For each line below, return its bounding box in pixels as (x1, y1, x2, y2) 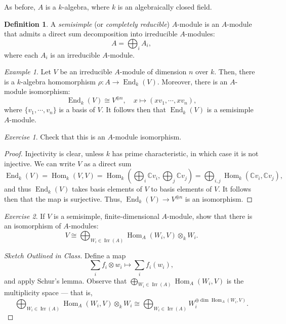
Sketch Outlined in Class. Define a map (4, 250, 126, 260)
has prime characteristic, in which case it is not (112, 148, 259, 159)
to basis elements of (151, 183, 212, 194)
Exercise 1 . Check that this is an (4, 131, 105, 142)
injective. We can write (4, 158, 75, 168)
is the (226, 275, 244, 286)
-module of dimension (119, 66, 187, 77)
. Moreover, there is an (157, 76, 228, 86)
